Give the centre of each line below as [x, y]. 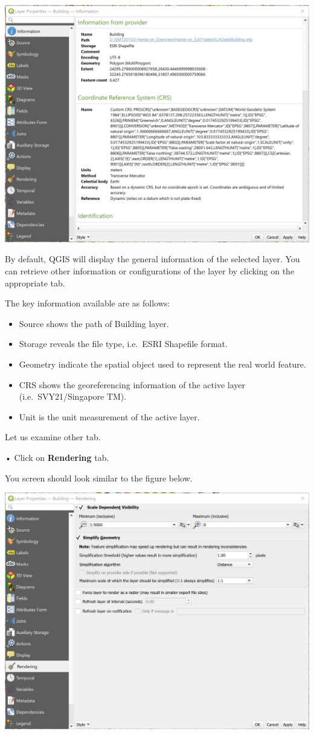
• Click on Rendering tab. [57, 457]
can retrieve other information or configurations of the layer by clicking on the [150, 270]
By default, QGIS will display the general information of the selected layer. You [152, 259]
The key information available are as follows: [88, 303]
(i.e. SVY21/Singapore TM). [73, 396]
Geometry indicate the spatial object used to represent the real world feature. [162, 364]
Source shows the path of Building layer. [94, 323]
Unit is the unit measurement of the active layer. [109, 416]
